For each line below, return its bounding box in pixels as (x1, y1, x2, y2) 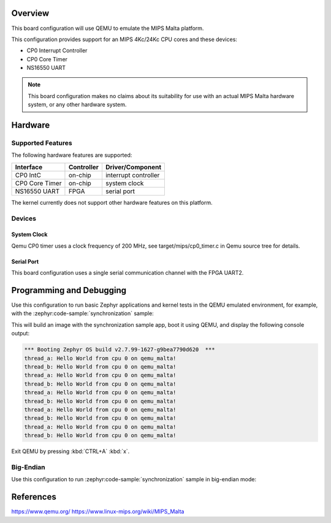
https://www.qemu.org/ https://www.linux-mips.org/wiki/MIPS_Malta (11, 508, 185, 515)
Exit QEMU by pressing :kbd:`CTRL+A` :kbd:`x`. (11, 448, 130, 455)
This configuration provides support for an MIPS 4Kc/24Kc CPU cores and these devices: (11, 36, 237, 43)
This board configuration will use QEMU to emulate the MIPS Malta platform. (11, 25, 204, 32)
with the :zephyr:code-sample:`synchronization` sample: (11, 310, 154, 317)
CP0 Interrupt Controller (26, 47, 88, 55)
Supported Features (11, 139, 73, 147)
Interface (15, 162, 43, 171)
